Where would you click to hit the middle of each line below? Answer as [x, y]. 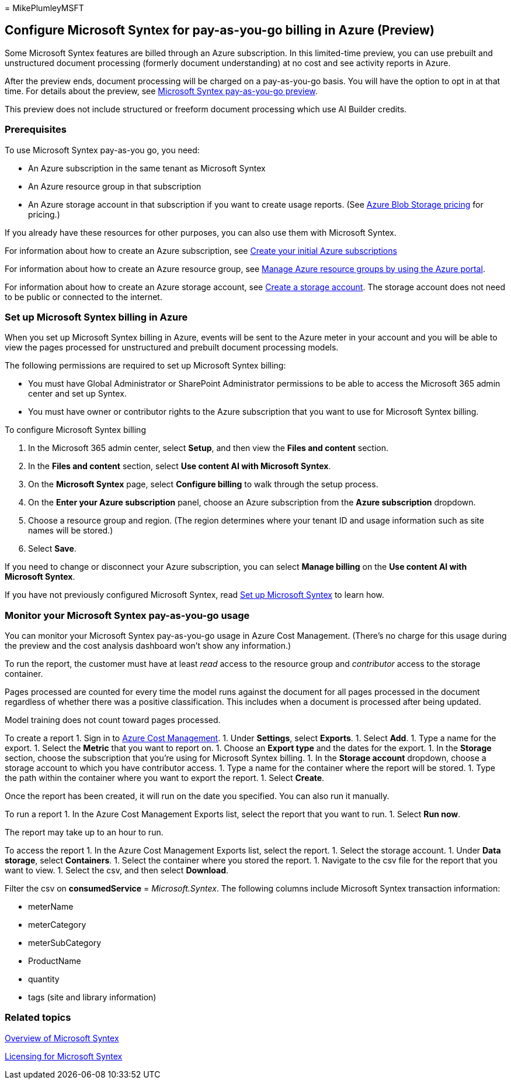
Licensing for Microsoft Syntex [64, 1056]
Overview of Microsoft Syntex [62, 1038]
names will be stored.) [71, 531]
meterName [51, 907]
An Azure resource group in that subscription [115, 186]
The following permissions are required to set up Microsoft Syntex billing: [145, 366]
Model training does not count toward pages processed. [113, 720]
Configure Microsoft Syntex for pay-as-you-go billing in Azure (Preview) [220, 30]
